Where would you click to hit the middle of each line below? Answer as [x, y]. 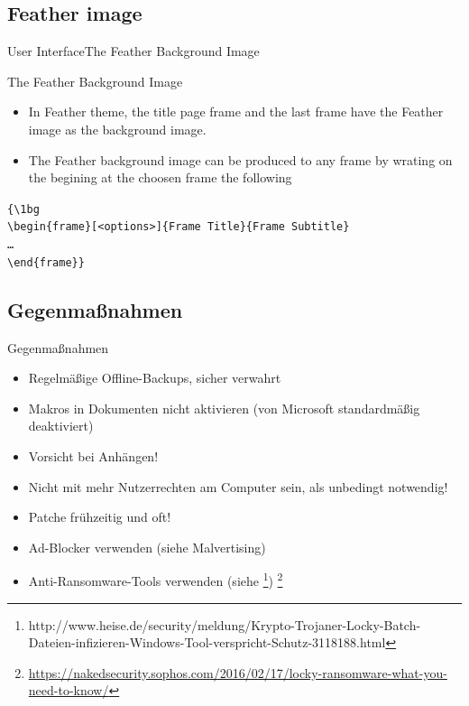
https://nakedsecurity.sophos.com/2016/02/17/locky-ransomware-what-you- [238, 672]
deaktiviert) [61, 426]
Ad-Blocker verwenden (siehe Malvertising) [147, 547]
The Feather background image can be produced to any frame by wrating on [240, 159]
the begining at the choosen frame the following [160, 177]
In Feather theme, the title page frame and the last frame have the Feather [236, 111]
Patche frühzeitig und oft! [100, 517]
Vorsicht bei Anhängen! [93, 455]
